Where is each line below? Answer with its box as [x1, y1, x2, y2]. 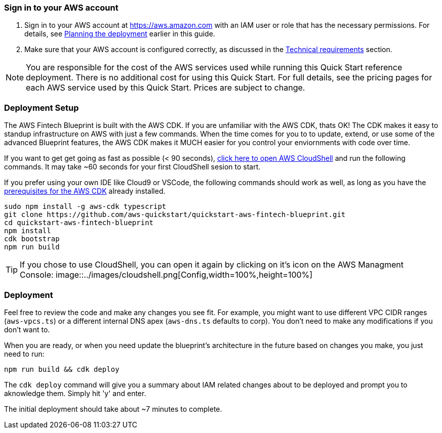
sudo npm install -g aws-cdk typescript [4, 202, 167, 211]
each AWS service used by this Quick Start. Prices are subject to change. [26, 82, 305, 93]
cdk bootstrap [4, 235, 60, 243]
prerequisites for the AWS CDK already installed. [4, 187, 166, 196]
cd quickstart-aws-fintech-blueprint [4, 219, 154, 227]
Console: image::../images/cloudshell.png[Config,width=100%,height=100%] [20, 270, 313, 280]
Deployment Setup [4, 102, 79, 113]
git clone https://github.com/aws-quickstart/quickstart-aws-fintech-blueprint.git [4, 210, 346, 219]
